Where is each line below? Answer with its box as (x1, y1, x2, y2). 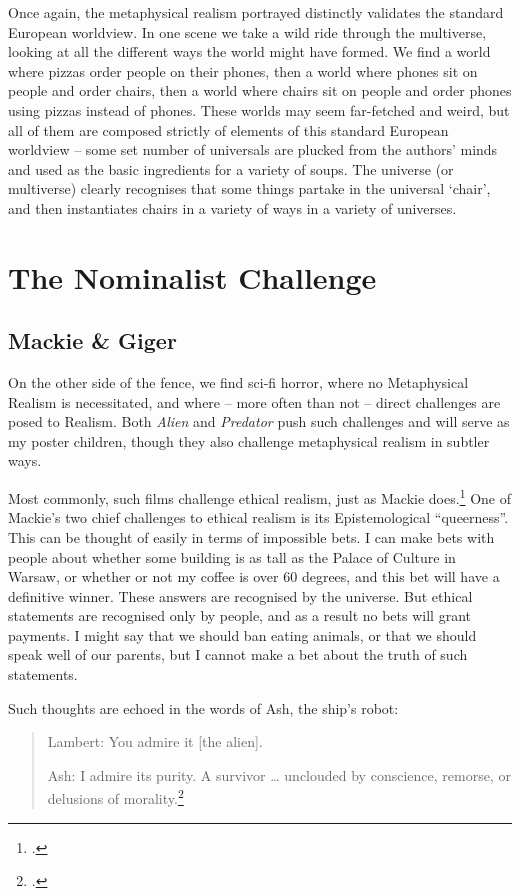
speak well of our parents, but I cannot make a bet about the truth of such (8, 644, 468, 665)
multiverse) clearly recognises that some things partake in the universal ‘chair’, (8, 178, 491, 199)
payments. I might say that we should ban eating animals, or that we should (8, 624, 477, 645)
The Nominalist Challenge (8, 256, 377, 297)
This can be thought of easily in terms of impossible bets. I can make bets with (8, 526, 495, 547)
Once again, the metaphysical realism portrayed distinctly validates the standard (8, 2, 504, 22)
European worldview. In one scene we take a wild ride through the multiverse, (8, 21, 487, 42)
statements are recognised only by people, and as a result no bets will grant (8, 605, 471, 626)
